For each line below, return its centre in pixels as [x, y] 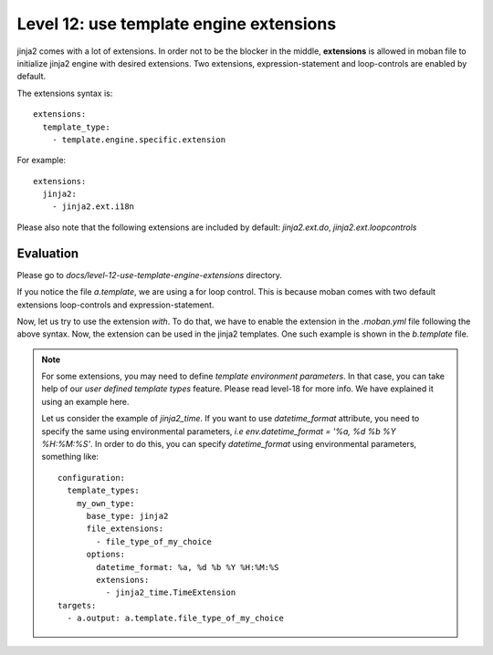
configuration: [92, 478]
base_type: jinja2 [127, 516]
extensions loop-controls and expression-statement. [115, 305]
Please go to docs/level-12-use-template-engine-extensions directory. [150, 275]
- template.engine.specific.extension [139, 140]
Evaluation [48, 253]
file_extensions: [125, 529]
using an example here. [85, 401]
